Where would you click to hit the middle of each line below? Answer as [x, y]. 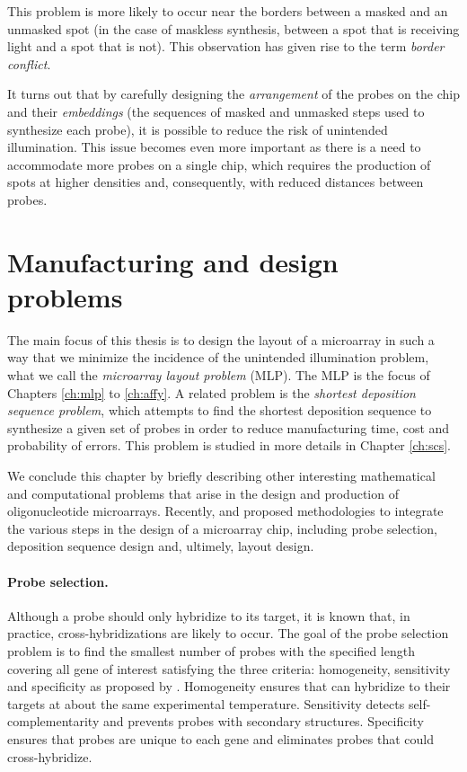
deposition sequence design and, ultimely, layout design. [161, 546]
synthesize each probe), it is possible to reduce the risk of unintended [198, 129]
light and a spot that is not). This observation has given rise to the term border [226, 46]
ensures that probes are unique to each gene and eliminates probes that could [220, 738]
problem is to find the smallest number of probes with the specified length [211, 650]
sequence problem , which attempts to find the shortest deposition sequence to [220, 410]
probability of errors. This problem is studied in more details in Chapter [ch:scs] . [229, 445]
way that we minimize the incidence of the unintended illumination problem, [218, 357]
